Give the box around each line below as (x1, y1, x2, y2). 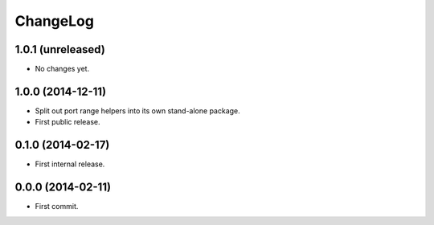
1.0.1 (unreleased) (14, 43, 106, 56)
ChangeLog (14, 12, 94, 30)
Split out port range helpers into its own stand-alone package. (35, 105, 240, 116)
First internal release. (35, 159, 105, 169)
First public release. (35, 117, 100, 127)
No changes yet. (35, 64, 90, 74)
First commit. (35, 202, 79, 211)
